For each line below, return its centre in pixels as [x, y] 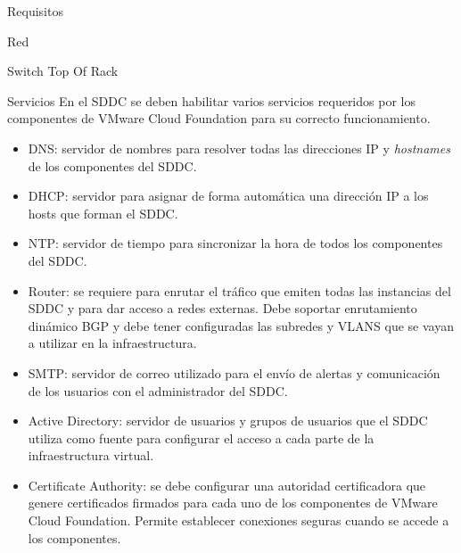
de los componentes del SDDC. [112, 165]
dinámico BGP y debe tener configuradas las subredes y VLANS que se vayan [241, 325]
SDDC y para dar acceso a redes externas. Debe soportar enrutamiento [222, 308]
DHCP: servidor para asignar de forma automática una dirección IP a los [228, 196]
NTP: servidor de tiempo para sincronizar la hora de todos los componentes [235, 243]
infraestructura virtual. [91, 455]
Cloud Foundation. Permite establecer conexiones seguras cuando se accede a [239, 520]
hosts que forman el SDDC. [103, 213]
